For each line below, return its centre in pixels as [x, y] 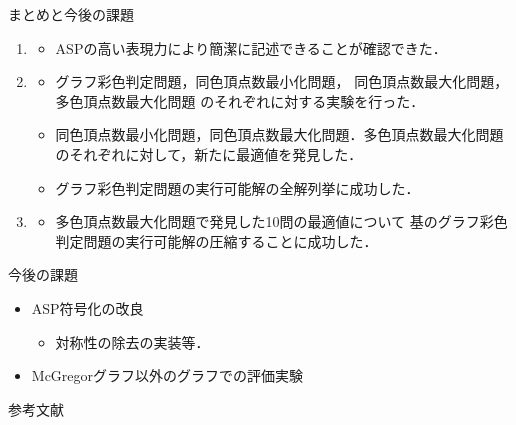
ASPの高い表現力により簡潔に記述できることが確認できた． [251, 47]
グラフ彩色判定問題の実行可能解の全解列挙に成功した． [237, 187]
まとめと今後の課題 [71, 14]
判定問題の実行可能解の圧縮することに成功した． [216, 240]
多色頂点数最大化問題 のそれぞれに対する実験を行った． [240, 100]
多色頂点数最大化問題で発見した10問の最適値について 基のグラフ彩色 [281, 221]
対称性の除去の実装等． [132, 341]
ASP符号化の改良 [87, 307]
